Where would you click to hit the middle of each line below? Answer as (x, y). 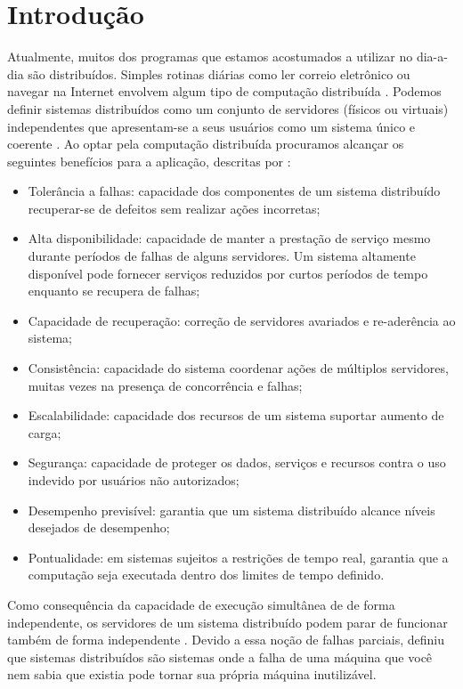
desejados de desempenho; (99, 527)
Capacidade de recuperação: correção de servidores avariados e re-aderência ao (242, 320)
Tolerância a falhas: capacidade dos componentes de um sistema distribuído (234, 191)
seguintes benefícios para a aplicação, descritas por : (149, 161)
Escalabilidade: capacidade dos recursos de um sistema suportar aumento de (236, 415)
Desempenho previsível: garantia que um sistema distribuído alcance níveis (231, 510)
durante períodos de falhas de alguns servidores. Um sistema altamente (222, 256)
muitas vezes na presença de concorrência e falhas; (165, 385)
